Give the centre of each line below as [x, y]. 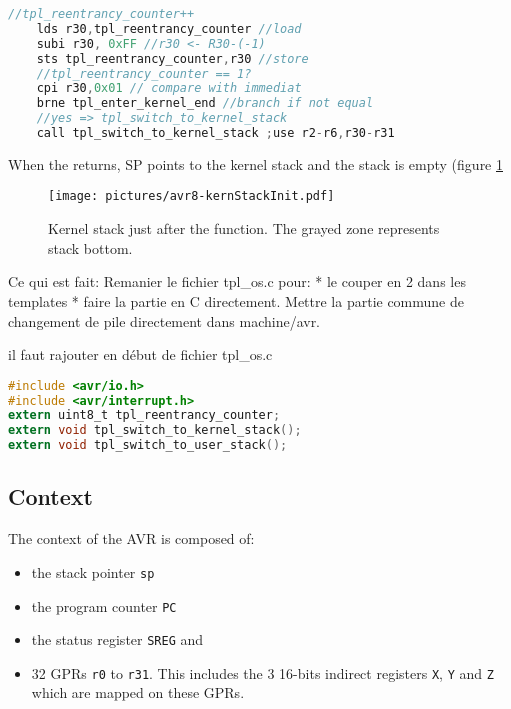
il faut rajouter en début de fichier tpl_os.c [140, 354]
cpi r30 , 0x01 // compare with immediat [169, 88]
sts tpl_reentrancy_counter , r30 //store [172, 58]
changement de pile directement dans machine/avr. [164, 320]
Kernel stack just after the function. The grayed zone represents [244, 228]
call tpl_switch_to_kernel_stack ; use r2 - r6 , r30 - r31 [215, 133]
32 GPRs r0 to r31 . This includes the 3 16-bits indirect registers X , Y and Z [262, 672]
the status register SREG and [117, 639]
